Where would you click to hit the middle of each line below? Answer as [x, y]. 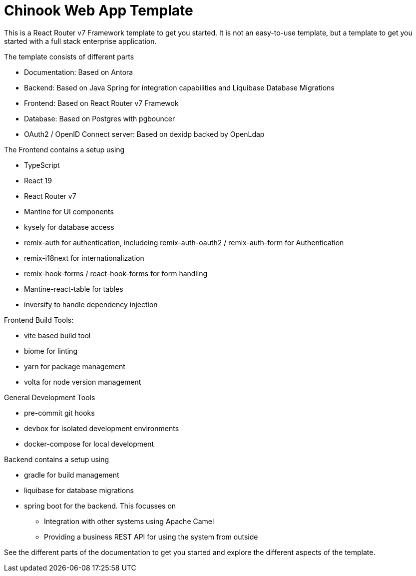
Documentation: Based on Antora [79, 72]
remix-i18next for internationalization [84, 258]
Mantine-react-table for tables [74, 289]
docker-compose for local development [89, 444]
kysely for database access [69, 227]
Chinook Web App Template [99, 10]
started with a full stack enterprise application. [80, 41]
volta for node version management [83, 382]
